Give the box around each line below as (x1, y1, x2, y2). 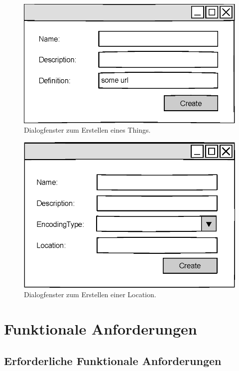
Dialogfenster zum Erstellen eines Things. (24, 125, 151, 135)
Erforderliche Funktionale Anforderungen (4, 353, 222, 368)
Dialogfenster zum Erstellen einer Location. (24, 289, 156, 300)
